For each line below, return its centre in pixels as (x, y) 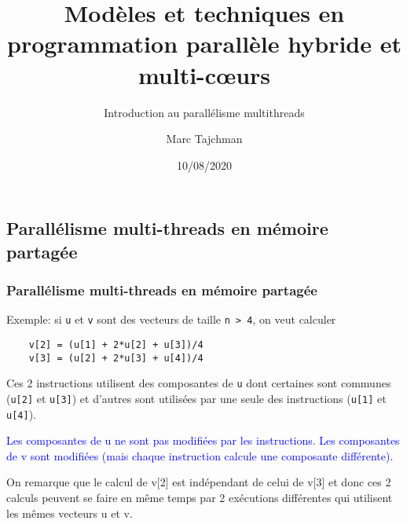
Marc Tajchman (204, 139)
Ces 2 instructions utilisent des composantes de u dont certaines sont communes (199, 383)
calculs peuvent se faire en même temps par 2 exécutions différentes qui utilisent (200, 497)
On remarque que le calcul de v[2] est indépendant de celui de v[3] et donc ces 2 (199, 482)
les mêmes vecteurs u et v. (70, 513)
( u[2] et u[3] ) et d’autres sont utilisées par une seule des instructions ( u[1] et (196, 398)
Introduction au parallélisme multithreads (204, 112)
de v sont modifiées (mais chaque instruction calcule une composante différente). (200, 455)
